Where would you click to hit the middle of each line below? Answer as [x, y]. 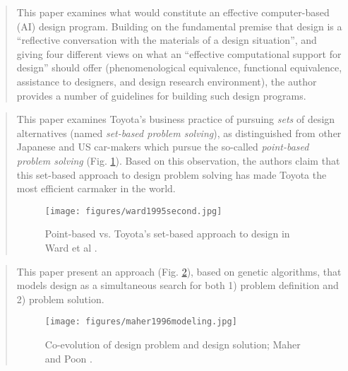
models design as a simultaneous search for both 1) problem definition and [178, 285]
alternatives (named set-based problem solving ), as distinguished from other [179, 132]
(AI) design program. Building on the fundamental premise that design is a [179, 26]
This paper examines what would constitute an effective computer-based [173, 12]
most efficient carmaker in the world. [96, 188]
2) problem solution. [60, 299]
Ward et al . [71, 247]
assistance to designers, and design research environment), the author [167, 81]
